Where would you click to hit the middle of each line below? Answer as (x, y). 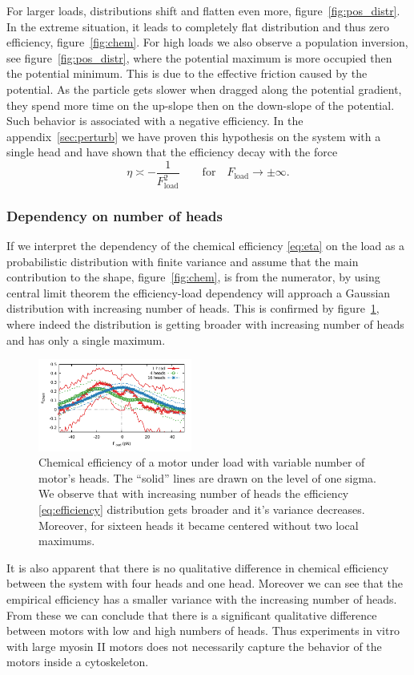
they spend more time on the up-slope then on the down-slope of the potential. (201, 105)
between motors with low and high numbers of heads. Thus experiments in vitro (203, 631)
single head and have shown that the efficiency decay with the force (172, 152)
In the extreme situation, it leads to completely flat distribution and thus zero (198, 26)
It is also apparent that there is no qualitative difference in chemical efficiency (198, 567)
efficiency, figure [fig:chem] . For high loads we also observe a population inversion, (207, 42)
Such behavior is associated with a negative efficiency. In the (155, 121)
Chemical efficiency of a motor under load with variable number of (202, 462)
